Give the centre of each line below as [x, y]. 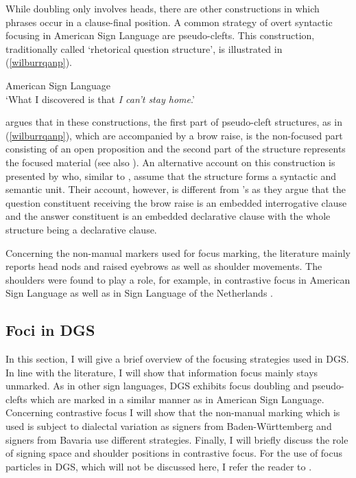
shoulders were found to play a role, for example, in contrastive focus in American [178, 279]
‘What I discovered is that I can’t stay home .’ [100, 99]
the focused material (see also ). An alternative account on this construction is [170, 162]
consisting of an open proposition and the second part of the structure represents [176, 149]
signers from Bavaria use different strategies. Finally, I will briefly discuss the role [177, 439]
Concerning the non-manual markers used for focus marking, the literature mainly [178, 252]
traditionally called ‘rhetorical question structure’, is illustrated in [144, 48]
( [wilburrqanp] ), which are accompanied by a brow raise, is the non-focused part [174, 135]
